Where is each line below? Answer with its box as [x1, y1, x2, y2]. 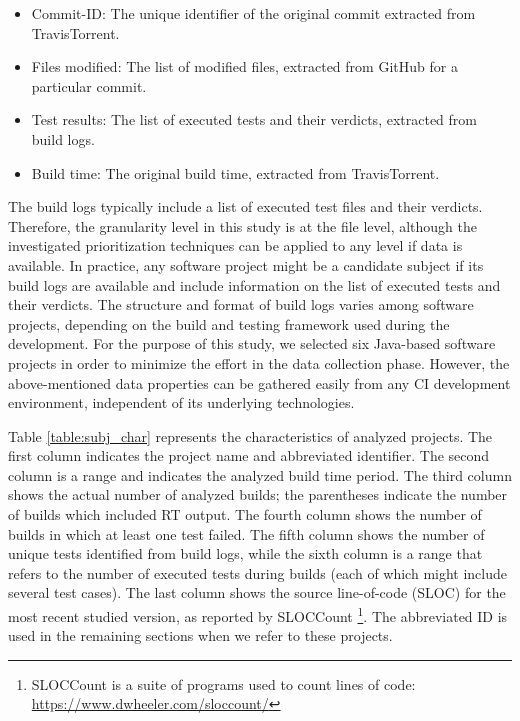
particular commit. [31, 75, 147, 96]
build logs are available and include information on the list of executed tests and [8, 274, 501, 295]
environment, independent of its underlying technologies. [8, 392, 355, 413]
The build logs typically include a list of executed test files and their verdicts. [8, 196, 483, 217]
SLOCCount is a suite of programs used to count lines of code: [31, 673, 416, 694]
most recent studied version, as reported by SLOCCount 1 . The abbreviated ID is [8, 603, 508, 626]
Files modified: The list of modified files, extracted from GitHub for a [31, 56, 458, 77]
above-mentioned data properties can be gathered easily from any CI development [8, 372, 511, 393]
